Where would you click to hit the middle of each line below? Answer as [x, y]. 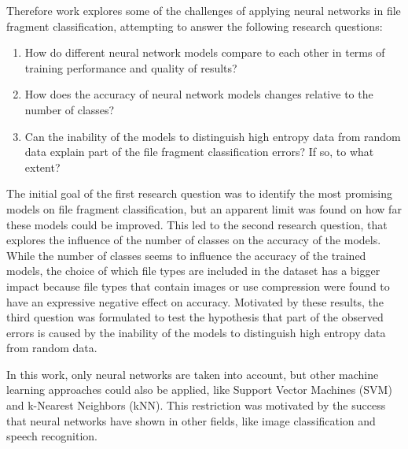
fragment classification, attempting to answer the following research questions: [195, 26]
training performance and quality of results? [131, 67]
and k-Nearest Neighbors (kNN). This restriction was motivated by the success [196, 405]
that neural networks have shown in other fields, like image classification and [191, 420]
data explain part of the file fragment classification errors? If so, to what [199, 152]
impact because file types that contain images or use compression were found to [198, 286]
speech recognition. [52, 436]
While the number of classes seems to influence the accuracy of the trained [186, 255]
